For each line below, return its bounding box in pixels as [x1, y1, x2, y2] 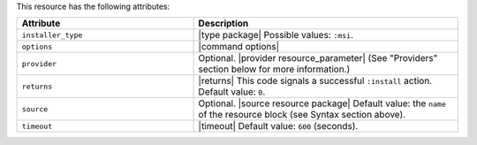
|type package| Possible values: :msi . [198, 29, 353, 42]
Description [198, 18, 249, 30]
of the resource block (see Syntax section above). [198, 109, 406, 121]
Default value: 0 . [198, 86, 266, 98]
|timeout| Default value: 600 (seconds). [198, 120, 359, 133]
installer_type [21, 30, 83, 40]
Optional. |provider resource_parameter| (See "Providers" [198, 52, 438, 65]
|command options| [198, 41, 280, 53]
